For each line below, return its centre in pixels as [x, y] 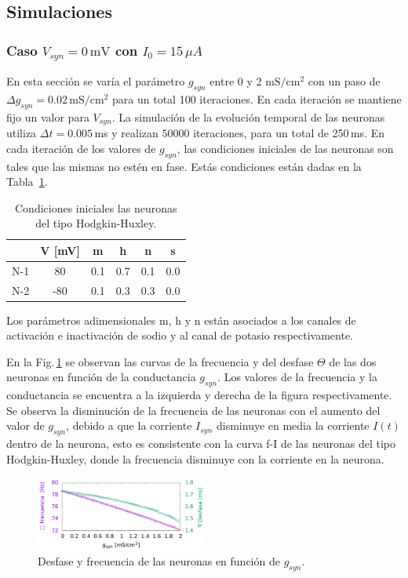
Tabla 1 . [27, 182]
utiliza [22, 133]
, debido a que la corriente [129, 425]
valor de [25, 425]
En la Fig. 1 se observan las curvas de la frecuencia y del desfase [160, 361]
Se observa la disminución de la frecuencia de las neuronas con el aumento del [193, 410]
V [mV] [60, 250]
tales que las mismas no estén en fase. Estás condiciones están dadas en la [184, 166]
